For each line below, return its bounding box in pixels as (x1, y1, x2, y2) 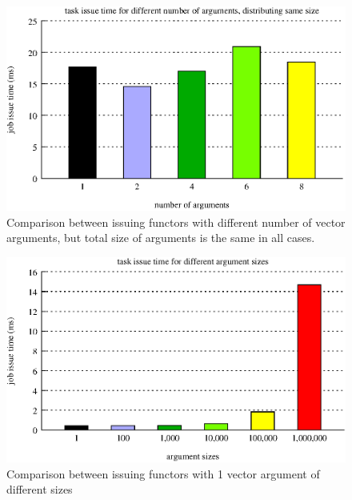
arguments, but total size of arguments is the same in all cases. (6, 229, 315, 246)
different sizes (6, 481, 73, 498)
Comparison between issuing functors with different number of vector (6, 213, 346, 230)
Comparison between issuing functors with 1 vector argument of (6, 465, 320, 482)
